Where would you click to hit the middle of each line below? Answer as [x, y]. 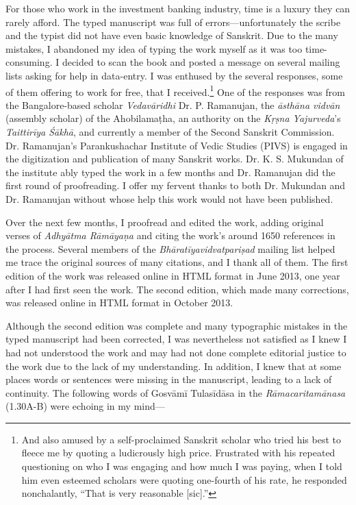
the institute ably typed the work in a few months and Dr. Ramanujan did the [170, 172]
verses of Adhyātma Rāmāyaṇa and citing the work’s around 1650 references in [170, 235]
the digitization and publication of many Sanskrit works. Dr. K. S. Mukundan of [175, 159]
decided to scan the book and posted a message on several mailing [201, 62]
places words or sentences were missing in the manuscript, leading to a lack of [169, 379]
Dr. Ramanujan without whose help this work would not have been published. [169, 198]
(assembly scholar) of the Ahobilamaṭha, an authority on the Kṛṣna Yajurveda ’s [173, 118]
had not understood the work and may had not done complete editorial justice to [176, 352]
